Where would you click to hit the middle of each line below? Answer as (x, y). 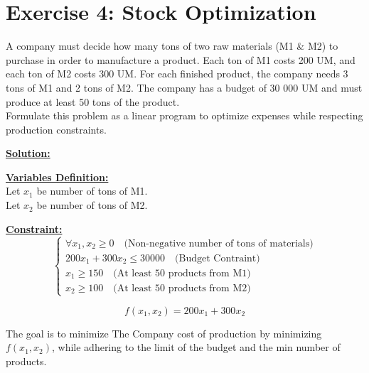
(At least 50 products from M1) (182, 273)
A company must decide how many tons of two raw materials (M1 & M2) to (172, 46)
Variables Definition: (57, 177)
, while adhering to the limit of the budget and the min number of (196, 347)
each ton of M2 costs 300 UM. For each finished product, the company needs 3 (177, 74)
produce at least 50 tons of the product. (93, 101)
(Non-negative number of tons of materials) (219, 243)
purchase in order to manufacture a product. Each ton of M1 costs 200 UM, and (181, 59)
